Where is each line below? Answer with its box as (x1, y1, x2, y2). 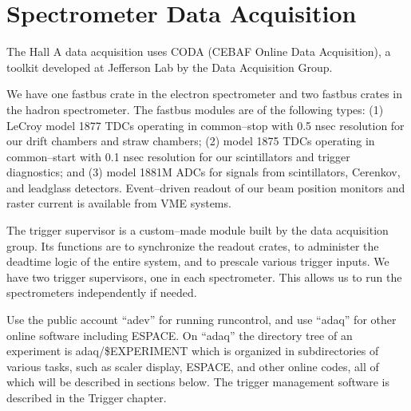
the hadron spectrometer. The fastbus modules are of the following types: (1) (6, 101, 384, 117)
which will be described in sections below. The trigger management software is (6, 373, 389, 390)
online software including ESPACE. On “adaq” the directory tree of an (6, 326, 353, 343)
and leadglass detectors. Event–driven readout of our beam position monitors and (6, 179, 405, 196)
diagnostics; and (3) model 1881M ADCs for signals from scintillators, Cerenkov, (6, 164, 401, 180)
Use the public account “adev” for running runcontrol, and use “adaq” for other (6, 311, 397, 328)
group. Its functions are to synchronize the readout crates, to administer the (6, 237, 379, 254)
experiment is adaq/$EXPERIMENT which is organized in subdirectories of (6, 342, 379, 359)
